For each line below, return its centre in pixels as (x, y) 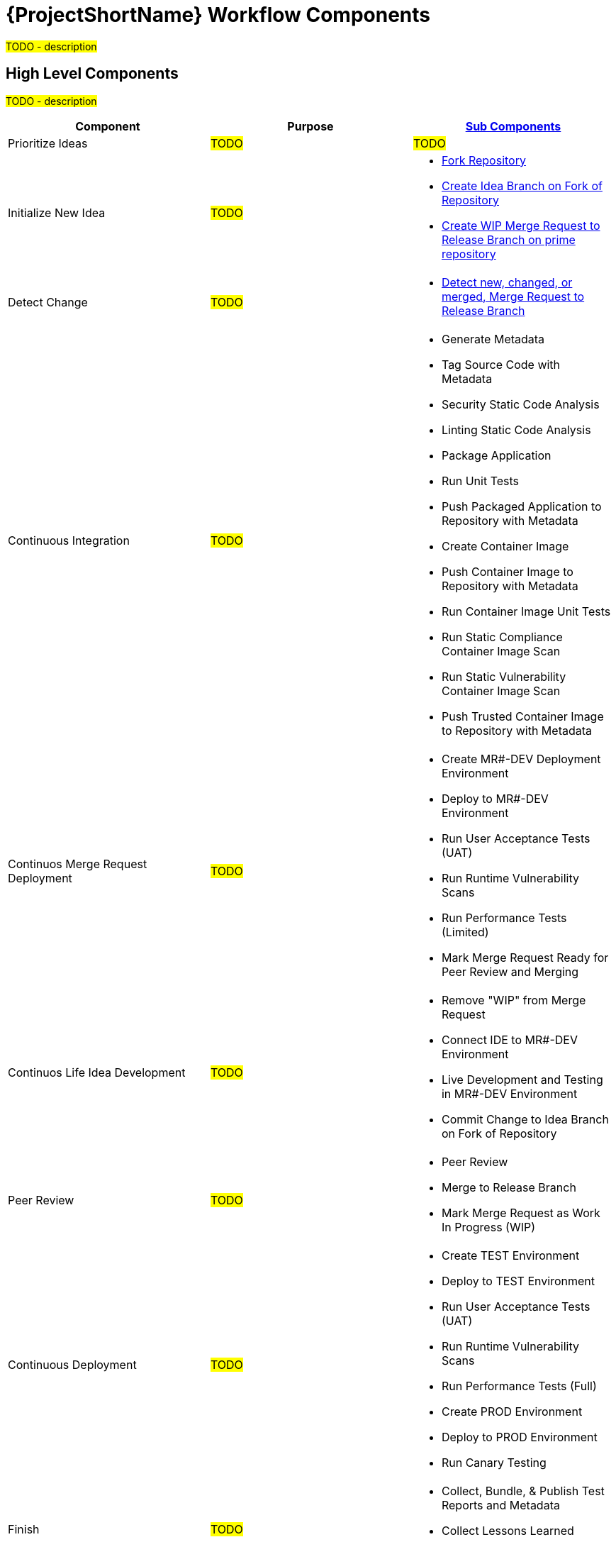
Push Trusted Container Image (522, 716)
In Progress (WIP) (488, 1227)
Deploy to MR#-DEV (495, 798)
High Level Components (92, 74)
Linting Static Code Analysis (516, 429)
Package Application (496, 455)
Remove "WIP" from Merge (514, 1000)
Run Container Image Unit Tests (526, 611)
